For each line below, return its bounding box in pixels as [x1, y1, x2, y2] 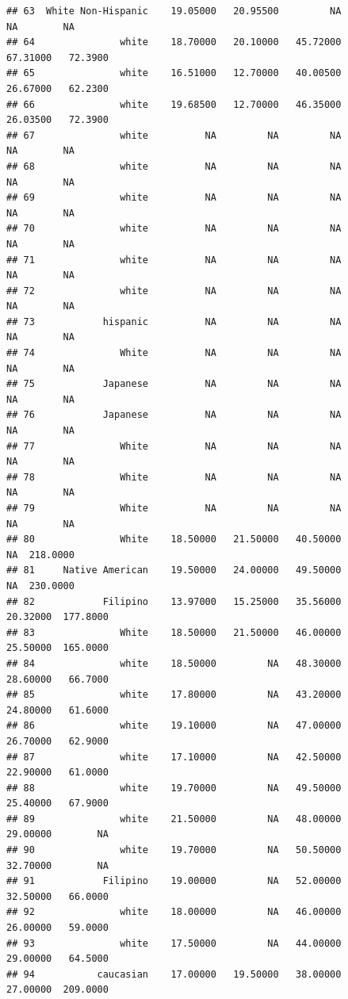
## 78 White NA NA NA [6, 471, 342, 483]
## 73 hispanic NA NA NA [6, 316, 342, 327]
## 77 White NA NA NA [6, 440, 342, 452]
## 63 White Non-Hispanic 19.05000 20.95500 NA [6, 6, 342, 17]
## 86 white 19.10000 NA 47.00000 [6, 720, 342, 732]
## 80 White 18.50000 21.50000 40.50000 [6, 534, 342, 545]
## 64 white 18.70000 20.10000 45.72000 [6, 36, 342, 48]
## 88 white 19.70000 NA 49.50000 [6, 782, 342, 794]
